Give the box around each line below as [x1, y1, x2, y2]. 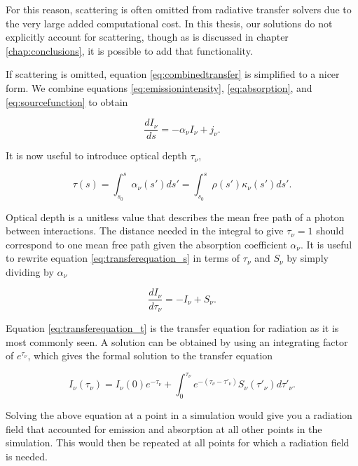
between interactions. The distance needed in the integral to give [6, 223, 284, 238]
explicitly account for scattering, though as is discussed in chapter [6, 29, 289, 44]
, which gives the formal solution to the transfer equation [27, 348, 273, 363]
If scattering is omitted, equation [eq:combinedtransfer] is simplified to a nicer [6, 67, 340, 81]
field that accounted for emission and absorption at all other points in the [6, 421, 322, 436]
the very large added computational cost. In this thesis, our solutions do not [6, 15, 333, 30]
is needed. [6, 448, 48, 463]
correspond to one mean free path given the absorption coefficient [6, 237, 287, 251]
